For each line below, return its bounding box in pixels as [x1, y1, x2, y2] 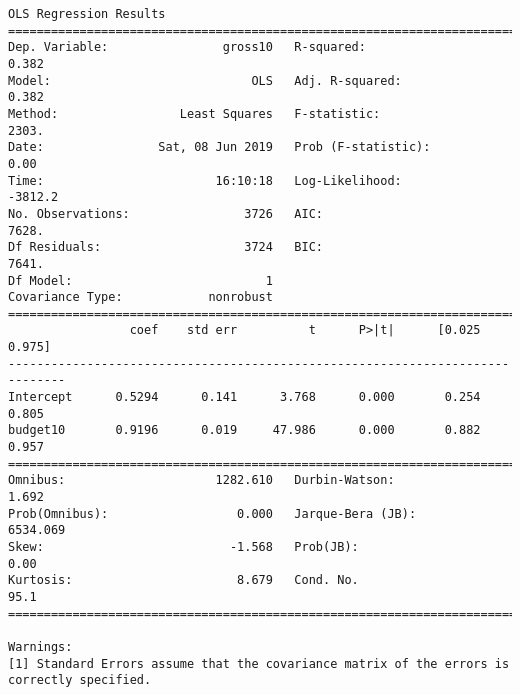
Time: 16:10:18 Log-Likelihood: [8, 173, 402, 188]
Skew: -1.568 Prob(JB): [8, 540, 359, 554]
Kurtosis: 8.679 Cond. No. [8, 573, 359, 588]
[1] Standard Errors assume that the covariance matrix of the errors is [8, 656, 510, 671]
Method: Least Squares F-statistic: [8, 106, 381, 121]
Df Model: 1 [8, 273, 273, 288]
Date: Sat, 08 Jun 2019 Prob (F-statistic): [8, 140, 431, 155]
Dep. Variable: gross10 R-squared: [8, 40, 366, 55]
